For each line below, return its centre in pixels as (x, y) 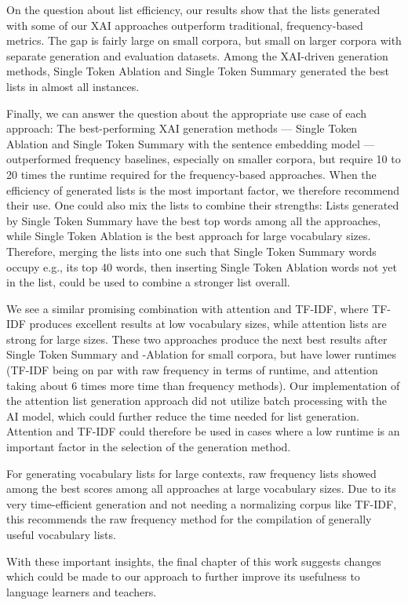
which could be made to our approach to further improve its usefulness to (183, 576)
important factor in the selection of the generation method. (149, 447)
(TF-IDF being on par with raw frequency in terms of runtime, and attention (192, 370)
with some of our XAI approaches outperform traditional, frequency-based (185, 25)
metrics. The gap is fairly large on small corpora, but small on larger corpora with (204, 40)
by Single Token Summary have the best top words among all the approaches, (194, 220)
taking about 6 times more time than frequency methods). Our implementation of (203, 385)
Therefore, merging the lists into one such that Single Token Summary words (191, 251)
